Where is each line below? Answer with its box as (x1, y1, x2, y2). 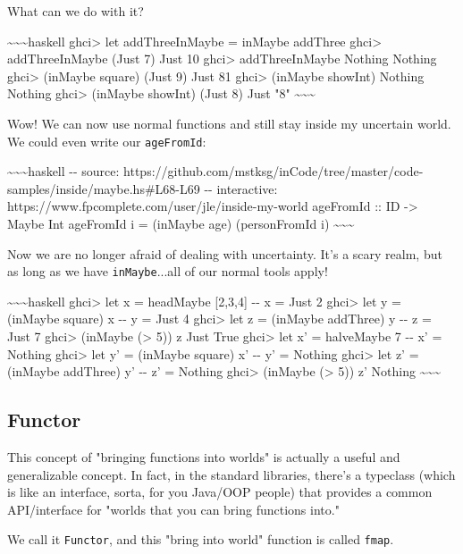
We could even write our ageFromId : (7, 131, 206, 150)
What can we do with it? (7, 2, 144, 20)
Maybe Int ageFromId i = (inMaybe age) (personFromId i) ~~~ (7, 214, 355, 232)
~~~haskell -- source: (7, 162, 120, 180)
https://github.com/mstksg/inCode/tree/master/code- (123, 162, 424, 180)
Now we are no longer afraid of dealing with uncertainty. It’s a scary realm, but (7, 244, 442, 263)
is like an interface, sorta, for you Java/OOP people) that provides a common (7, 483, 433, 501)
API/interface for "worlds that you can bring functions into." (7, 499, 340, 518)
